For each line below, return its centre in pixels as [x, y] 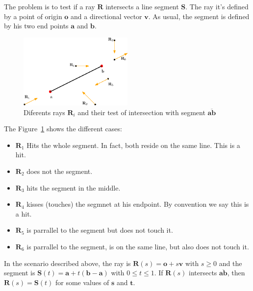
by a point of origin [33, 16]
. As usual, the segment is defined [199, 16]
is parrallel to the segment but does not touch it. [100, 230]
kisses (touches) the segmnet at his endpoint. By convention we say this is [138, 204]
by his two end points [36, 26]
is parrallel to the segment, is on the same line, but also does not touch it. [138, 246]
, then [236, 273]
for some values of [82, 282]
